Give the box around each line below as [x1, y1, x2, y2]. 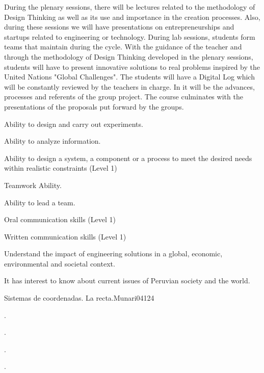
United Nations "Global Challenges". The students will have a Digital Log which [4, 71, 255, 82]
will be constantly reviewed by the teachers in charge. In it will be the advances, [4, 81, 255, 92]
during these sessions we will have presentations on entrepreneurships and [4, 21, 234, 32]
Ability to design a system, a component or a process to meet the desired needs [4, 152, 252, 163]
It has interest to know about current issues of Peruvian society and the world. [4, 275, 250, 286]
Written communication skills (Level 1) [4, 231, 126, 242]
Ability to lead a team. [4, 197, 75, 207]
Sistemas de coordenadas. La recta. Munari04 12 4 [4, 292, 154, 303]
